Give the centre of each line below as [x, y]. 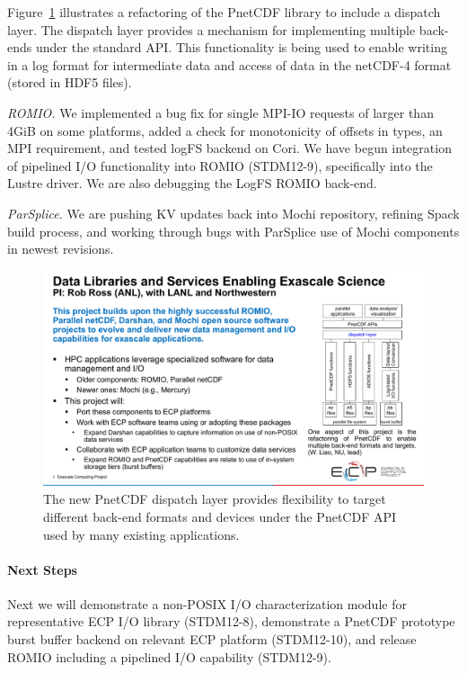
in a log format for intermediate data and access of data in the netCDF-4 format [229, 64]
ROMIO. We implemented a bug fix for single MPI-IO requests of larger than [220, 112]
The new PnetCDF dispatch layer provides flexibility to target [215, 499]
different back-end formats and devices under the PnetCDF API [220, 516]
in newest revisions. [61, 249]
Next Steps [42, 569]
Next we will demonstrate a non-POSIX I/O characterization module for [207, 603]
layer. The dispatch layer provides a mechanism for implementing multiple [211, 29]
